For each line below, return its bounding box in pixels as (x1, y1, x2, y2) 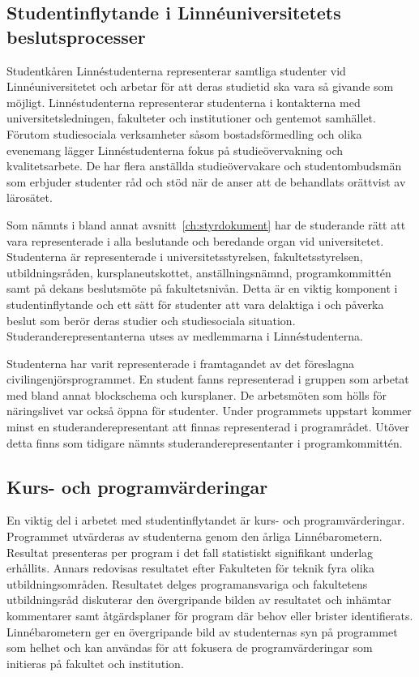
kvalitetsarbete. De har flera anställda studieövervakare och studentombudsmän (6, 157, 402, 174)
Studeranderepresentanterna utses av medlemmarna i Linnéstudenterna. (6, 328, 363, 345)
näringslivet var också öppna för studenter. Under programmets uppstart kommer (6, 402, 412, 419)
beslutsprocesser (6, 24, 146, 49)
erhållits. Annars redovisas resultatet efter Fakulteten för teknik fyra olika (6, 559, 374, 576)
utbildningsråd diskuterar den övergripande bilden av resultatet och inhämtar (6, 591, 391, 608)
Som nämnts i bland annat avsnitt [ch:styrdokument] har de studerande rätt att (6, 216, 406, 233)
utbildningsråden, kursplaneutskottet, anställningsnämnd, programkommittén (6, 264, 391, 281)
